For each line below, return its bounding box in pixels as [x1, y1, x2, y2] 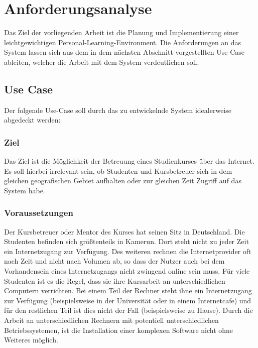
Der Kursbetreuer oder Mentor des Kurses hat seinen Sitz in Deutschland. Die [4, 226, 245, 237]
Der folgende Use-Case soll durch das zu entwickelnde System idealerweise [4, 104, 231, 115]
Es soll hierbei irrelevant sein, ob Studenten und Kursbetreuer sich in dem [4, 165, 232, 176]
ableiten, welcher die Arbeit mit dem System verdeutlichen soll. [4, 56, 199, 67]
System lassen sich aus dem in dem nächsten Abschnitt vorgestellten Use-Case [4, 47, 245, 57]
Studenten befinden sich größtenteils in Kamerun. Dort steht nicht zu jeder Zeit [4, 236, 249, 247]
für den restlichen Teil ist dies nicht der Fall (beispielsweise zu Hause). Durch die [4, 305, 253, 315]
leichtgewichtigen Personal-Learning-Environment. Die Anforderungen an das [4, 37, 241, 47]
